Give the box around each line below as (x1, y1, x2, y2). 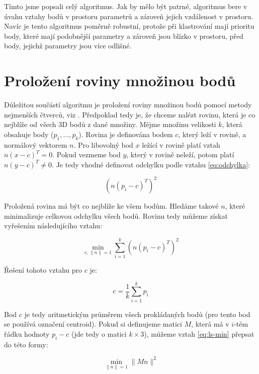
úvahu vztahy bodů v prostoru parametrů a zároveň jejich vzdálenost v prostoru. (4, 11, 253, 21)
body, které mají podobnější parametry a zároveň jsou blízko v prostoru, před (4, 30, 243, 41)
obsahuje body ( (4, 129, 54, 139)
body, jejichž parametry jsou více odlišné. (4, 40, 132, 51)
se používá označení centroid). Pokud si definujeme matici (4, 319, 182, 329)
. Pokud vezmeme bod (52, 149, 121, 160)
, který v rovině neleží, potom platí (126, 149, 234, 160)
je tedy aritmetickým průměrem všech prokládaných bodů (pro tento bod (24, 308, 250, 319)
